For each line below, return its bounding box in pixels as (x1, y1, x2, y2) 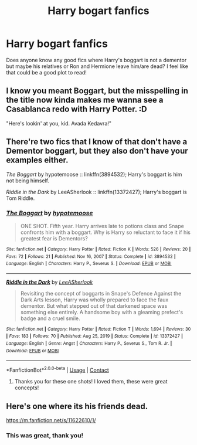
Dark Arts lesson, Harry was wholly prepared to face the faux (20, 296, 169, 303)
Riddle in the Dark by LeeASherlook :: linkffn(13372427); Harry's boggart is (6, 188, 187, 195)
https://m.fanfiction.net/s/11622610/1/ (6, 416, 96, 423)
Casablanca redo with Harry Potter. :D (6, 104, 148, 114)
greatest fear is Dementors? (20, 235, 88, 242)
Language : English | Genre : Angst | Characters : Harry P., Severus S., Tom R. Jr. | (6, 341, 172, 347)
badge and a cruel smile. (20, 315, 80, 322)
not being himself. (6, 177, 50, 184)
